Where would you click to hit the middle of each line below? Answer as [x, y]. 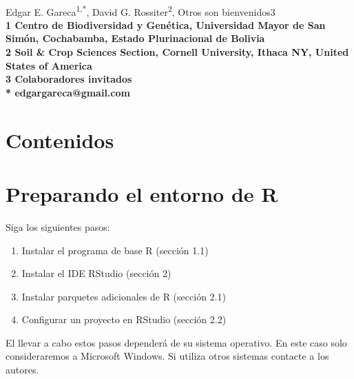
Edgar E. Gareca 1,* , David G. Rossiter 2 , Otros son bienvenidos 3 [140, 10]
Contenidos [60, 140]
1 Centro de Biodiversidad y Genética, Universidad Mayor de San [166, 24]
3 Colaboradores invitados [69, 79]
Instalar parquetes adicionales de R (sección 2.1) [124, 296]
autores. [22, 370]
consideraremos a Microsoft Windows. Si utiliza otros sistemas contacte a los [167, 356]
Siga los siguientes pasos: [58, 226]
